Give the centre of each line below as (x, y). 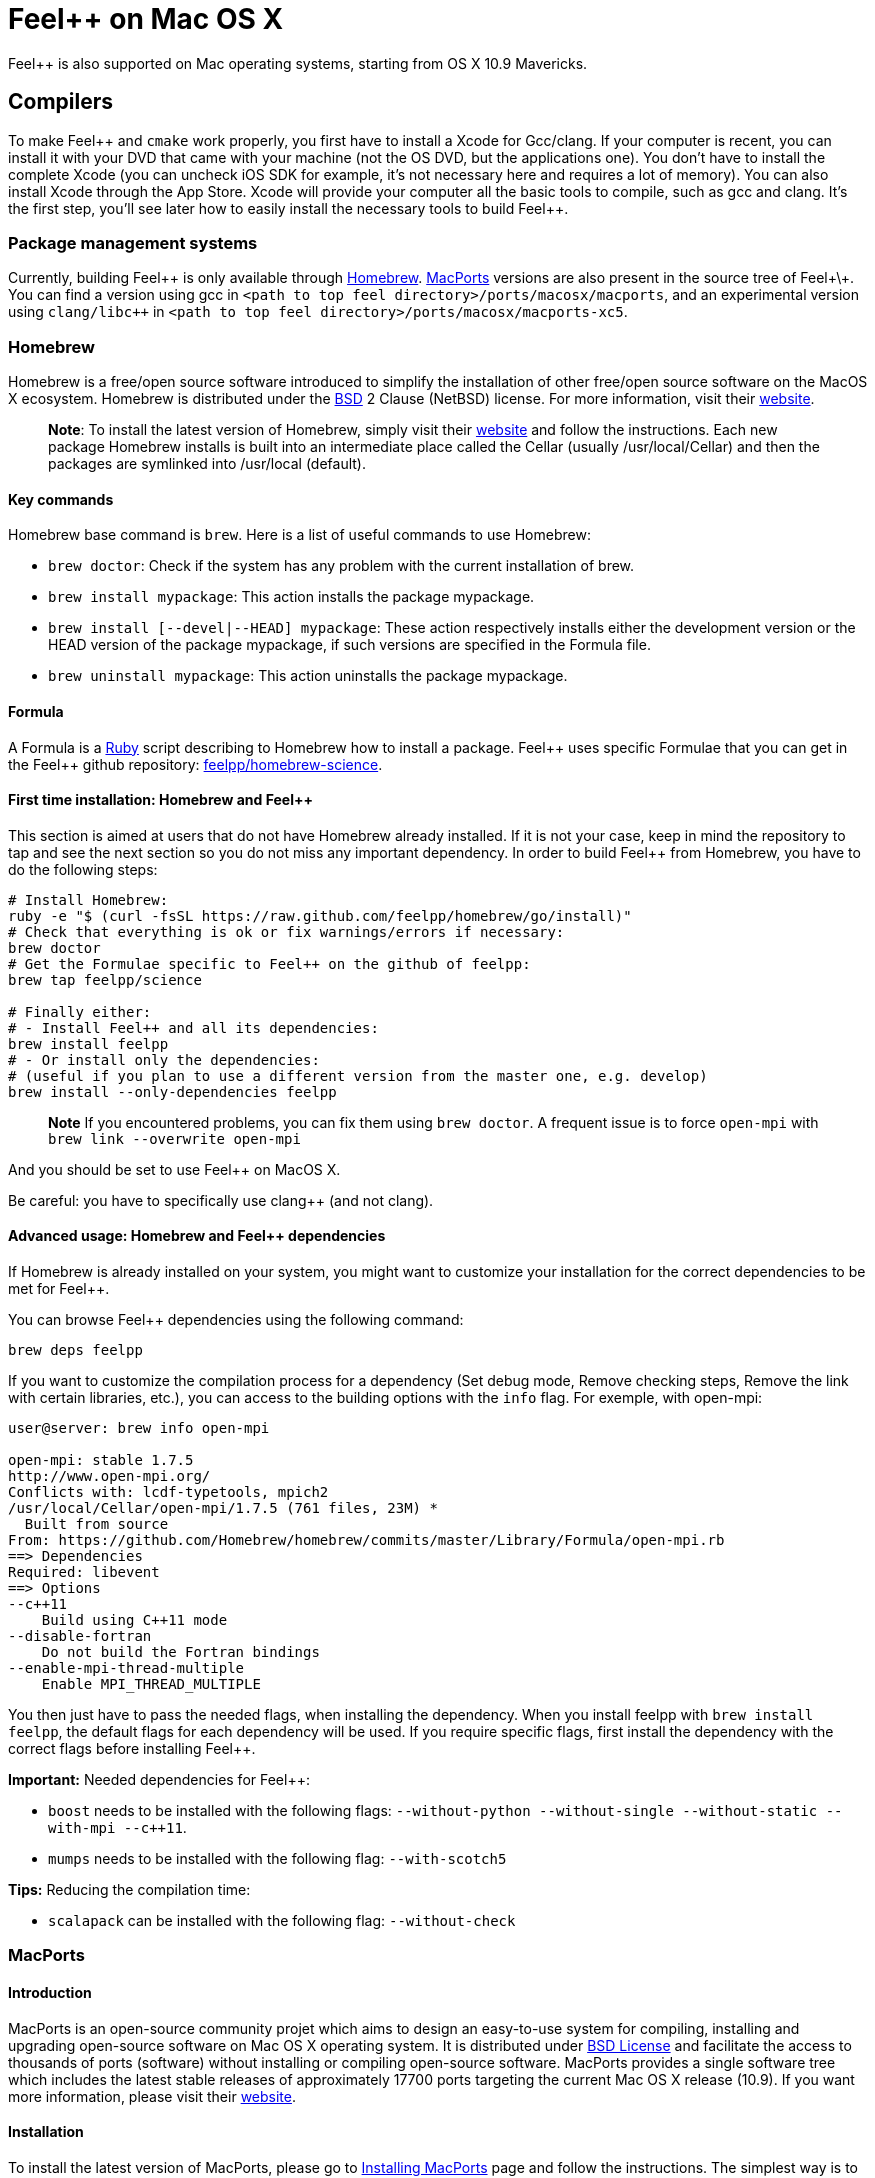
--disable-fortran (80, 1635)
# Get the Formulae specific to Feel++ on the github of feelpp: (269, 963)
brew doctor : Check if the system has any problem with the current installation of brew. (341, 566)
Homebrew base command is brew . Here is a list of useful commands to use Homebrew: (299, 535)
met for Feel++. (59, 1288)
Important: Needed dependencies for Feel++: (159, 1779)
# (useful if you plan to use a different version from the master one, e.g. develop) (358, 1075)
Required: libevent (84, 1571)
